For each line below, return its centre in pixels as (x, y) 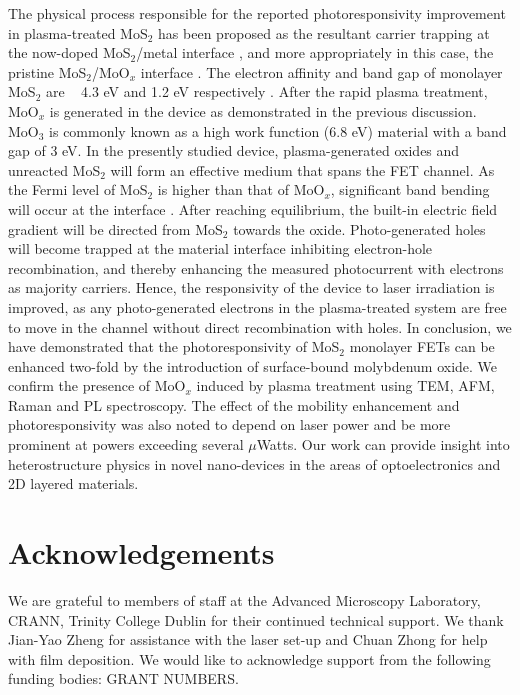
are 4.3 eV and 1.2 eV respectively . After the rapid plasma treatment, (266, 91)
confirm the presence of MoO (97, 385)
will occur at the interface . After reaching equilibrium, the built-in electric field (253, 208)
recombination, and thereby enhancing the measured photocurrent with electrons (256, 267)
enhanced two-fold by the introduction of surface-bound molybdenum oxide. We (253, 365)
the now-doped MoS (69, 52)
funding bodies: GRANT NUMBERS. (123, 678)
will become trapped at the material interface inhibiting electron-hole (220, 248)
